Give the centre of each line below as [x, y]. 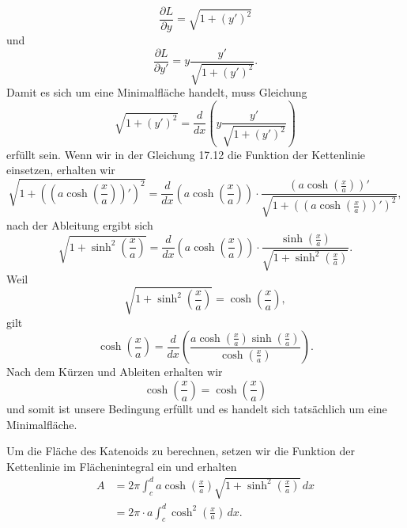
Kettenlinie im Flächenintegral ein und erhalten [122, 466]
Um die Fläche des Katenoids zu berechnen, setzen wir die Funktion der [181, 451]
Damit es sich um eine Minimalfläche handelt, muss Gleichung [157, 92]
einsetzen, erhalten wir [61, 170]
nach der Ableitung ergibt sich [80, 224]
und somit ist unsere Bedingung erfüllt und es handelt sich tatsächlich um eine [197, 408]
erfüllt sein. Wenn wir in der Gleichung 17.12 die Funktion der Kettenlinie [186, 154]
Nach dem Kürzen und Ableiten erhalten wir [115, 372]
